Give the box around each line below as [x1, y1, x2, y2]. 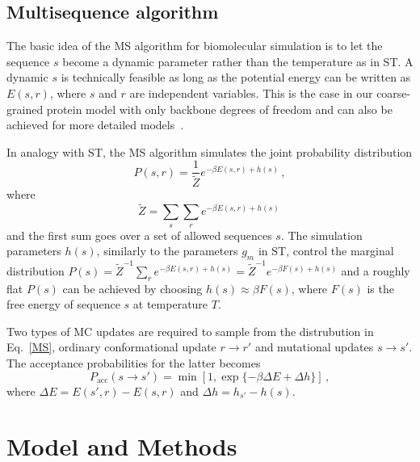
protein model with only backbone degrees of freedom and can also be [46, 100, 393, 117]
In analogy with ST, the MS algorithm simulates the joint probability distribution [6, 143, 413, 160]
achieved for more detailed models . [6, 116, 184, 133]
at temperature [132, 296, 208, 313]
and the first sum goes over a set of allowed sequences [6, 226, 272, 243]
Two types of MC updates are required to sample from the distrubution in [6, 322, 374, 339]
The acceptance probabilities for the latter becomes [6, 354, 261, 371]
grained [6, 100, 44, 117]
